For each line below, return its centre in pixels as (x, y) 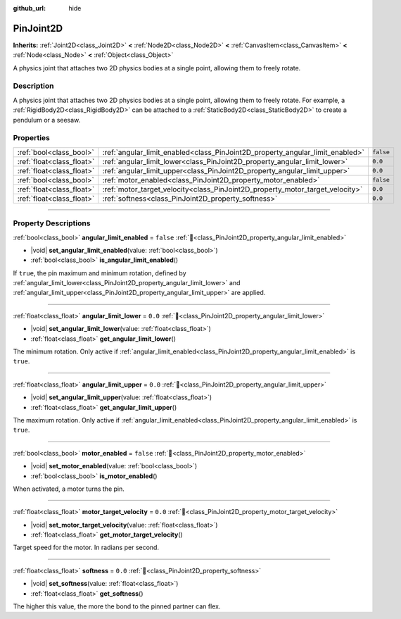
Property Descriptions (52, 223)
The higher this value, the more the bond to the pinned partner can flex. (117, 606)
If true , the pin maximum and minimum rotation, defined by (100, 273)
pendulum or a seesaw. (47, 120)
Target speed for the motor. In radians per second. (86, 548)
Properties (32, 138)
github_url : (29, 8)
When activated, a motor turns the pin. (69, 489)
